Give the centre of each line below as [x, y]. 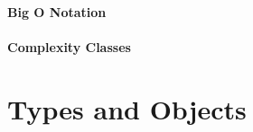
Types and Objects [127, 108]
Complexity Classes [69, 46]
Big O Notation [57, 11]
